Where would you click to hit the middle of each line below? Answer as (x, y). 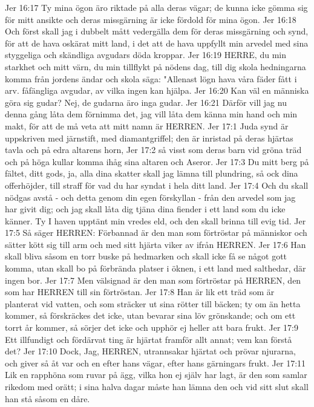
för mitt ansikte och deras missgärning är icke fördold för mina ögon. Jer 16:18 (151, 19)
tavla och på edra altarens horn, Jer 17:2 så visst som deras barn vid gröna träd (153, 150)
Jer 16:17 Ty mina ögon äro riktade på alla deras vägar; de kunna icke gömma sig (156, 7)
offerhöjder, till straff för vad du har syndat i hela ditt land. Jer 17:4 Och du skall (157, 185)
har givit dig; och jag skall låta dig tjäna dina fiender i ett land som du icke (145, 209)
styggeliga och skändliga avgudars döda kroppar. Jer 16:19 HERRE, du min (146, 55)
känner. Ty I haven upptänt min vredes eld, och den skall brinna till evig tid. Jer (155, 220)
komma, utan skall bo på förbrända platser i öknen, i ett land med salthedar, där (155, 268)
